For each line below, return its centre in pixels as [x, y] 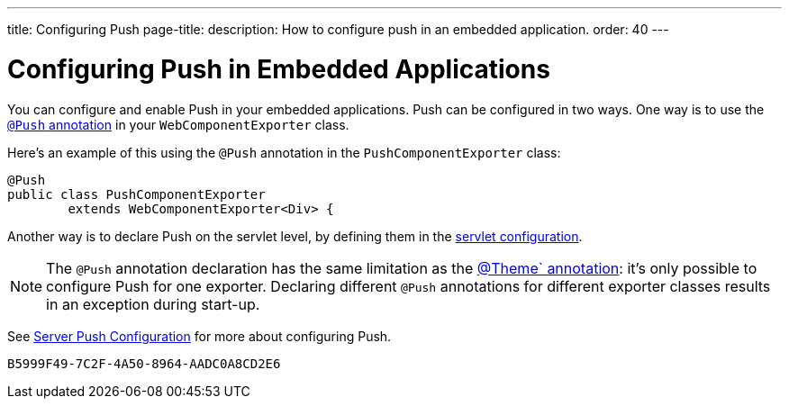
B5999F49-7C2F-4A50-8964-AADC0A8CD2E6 [144, 363]
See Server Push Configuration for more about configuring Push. [200, 336]
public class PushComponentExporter [136, 194]
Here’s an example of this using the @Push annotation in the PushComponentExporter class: [284, 152]
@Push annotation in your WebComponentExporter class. [178, 124]
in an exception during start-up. [153, 304]
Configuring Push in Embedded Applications [279, 69]
